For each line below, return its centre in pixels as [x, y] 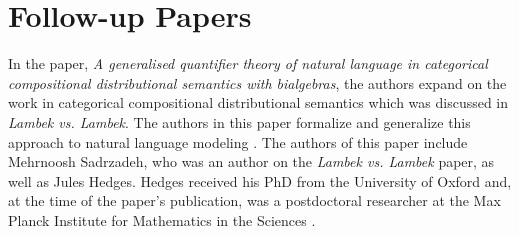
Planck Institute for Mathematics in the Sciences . [162, 219]
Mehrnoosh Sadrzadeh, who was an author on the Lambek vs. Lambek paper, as [251, 161]
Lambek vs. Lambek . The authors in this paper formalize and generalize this [239, 121]
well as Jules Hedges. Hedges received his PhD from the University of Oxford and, [260, 180]
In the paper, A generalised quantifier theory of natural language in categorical [248, 63]
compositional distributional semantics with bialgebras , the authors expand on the [257, 82]
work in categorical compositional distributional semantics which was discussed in [258, 102]
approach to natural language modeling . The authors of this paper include [238, 141]
